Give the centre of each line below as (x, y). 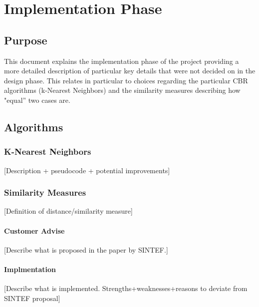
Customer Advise (34, 230)
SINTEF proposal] (32, 298)
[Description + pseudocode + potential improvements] (87, 170)
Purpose (26, 40)
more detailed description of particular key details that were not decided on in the (130, 71)
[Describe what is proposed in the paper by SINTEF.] (86, 249)
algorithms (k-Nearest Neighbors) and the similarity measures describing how (122, 90)
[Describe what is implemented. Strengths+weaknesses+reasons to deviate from (126, 288)
